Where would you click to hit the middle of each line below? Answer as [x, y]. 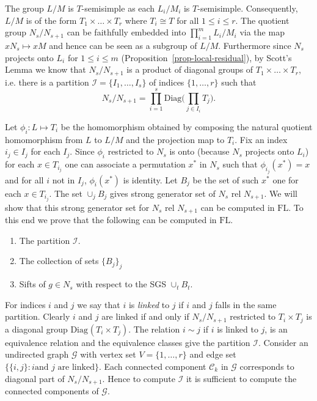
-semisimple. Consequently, [248, 8]
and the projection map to [175, 139]
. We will [281, 193]
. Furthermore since [255, 45]
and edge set [213, 354]
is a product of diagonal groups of [190, 69]
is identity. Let [150, 179]
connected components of [52, 391]
